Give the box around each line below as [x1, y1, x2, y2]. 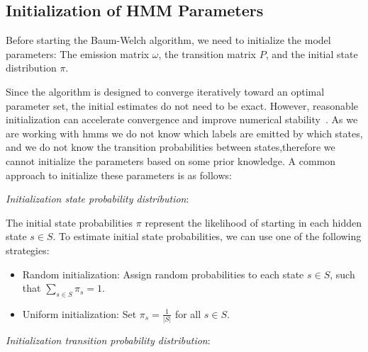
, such [330, 266, 355, 281]
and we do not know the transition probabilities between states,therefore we [6, 140, 335, 154]
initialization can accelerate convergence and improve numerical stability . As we [6, 112, 358, 127]
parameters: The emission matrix [6, 46, 150, 61]
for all [174, 306, 201, 321]
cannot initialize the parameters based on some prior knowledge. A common [6, 153, 336, 168]
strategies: [6, 242, 50, 257]
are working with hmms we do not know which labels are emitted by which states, [6, 125, 363, 140]
